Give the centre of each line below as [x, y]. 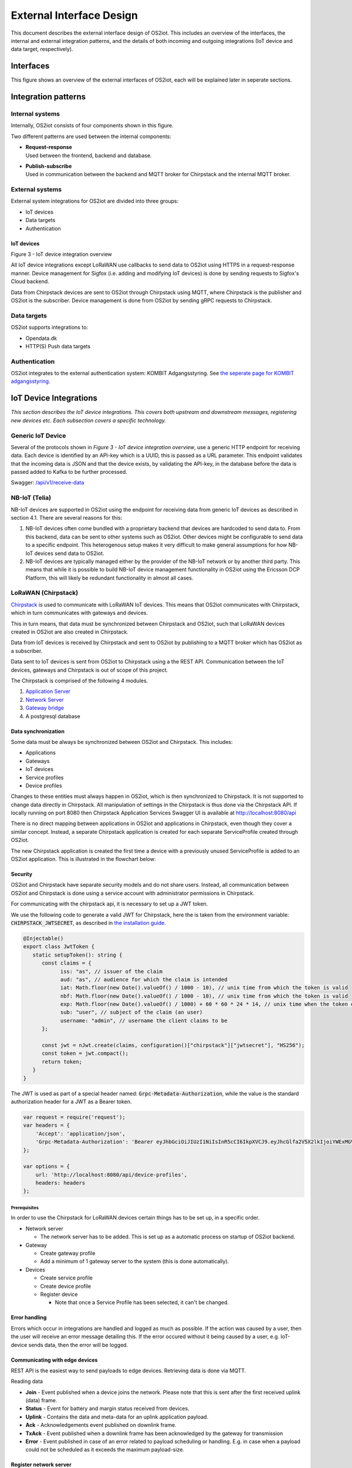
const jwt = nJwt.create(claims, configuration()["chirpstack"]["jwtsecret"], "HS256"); [173, 1046]
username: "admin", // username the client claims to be [144, 1021]
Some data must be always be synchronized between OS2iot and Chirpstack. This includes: [122, 742]
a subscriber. [27, 651]
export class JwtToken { [59, 947]
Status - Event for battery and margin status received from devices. [108, 1409]
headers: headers [60, 1183]
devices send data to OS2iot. [69, 553]
